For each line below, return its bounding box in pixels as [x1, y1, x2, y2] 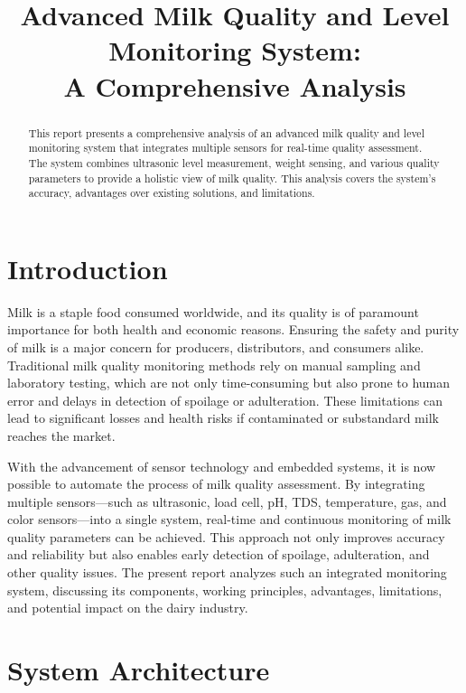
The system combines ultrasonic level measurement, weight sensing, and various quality [28, 155, 440, 170]
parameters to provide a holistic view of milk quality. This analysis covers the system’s [28, 170, 436, 185]
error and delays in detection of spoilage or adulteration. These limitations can [7, 390, 443, 409]
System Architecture [7, 651, 270, 688]
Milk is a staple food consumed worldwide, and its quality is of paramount [7, 302, 419, 321]
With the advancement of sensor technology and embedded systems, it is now [7, 456, 436, 475]
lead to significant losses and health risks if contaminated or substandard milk [7, 408, 439, 427]
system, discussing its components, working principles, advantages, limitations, [7, 580, 443, 599]
